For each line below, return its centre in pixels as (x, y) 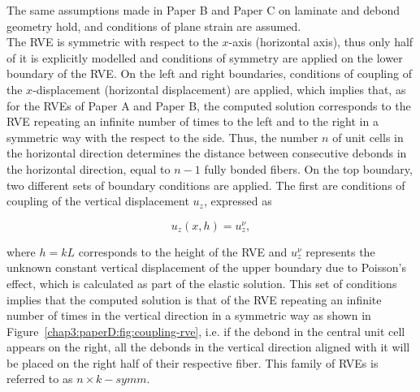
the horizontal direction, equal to (89, 168)
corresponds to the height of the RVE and (183, 251)
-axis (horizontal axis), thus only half (321, 42)
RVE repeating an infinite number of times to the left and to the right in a (193, 121)
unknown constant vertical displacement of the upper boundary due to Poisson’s (206, 267)
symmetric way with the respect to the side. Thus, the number (162, 137)
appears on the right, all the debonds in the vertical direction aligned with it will (208, 347)
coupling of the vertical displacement (98, 201)
